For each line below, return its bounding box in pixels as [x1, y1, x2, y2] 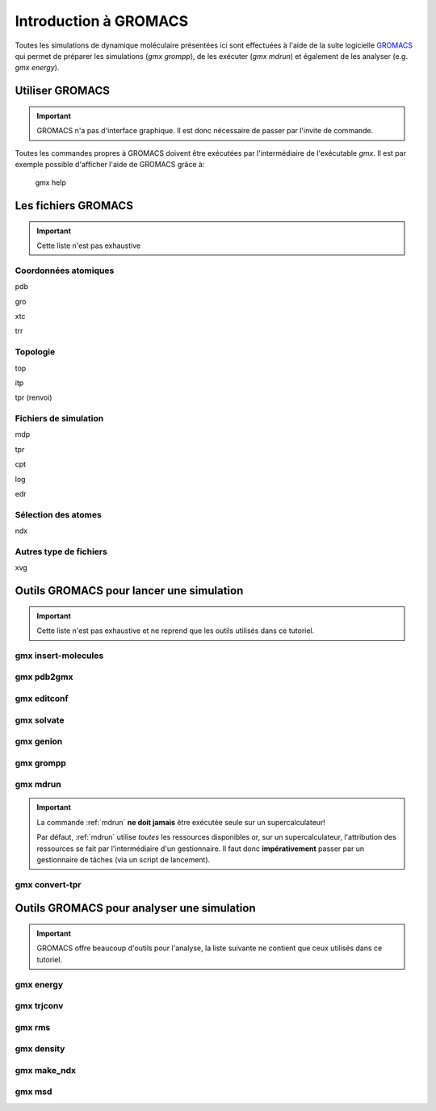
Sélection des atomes [15, 509, 103, 520]
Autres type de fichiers [15, 546, 108, 557]
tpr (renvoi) [15, 392, 52, 403]
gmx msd [15, 1086, 52, 1097]
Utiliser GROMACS [15, 84, 111, 98]
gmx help [35, 178, 66, 187]
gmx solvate [15, 715, 65, 726]
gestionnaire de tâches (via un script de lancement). [36, 855, 211, 864]
